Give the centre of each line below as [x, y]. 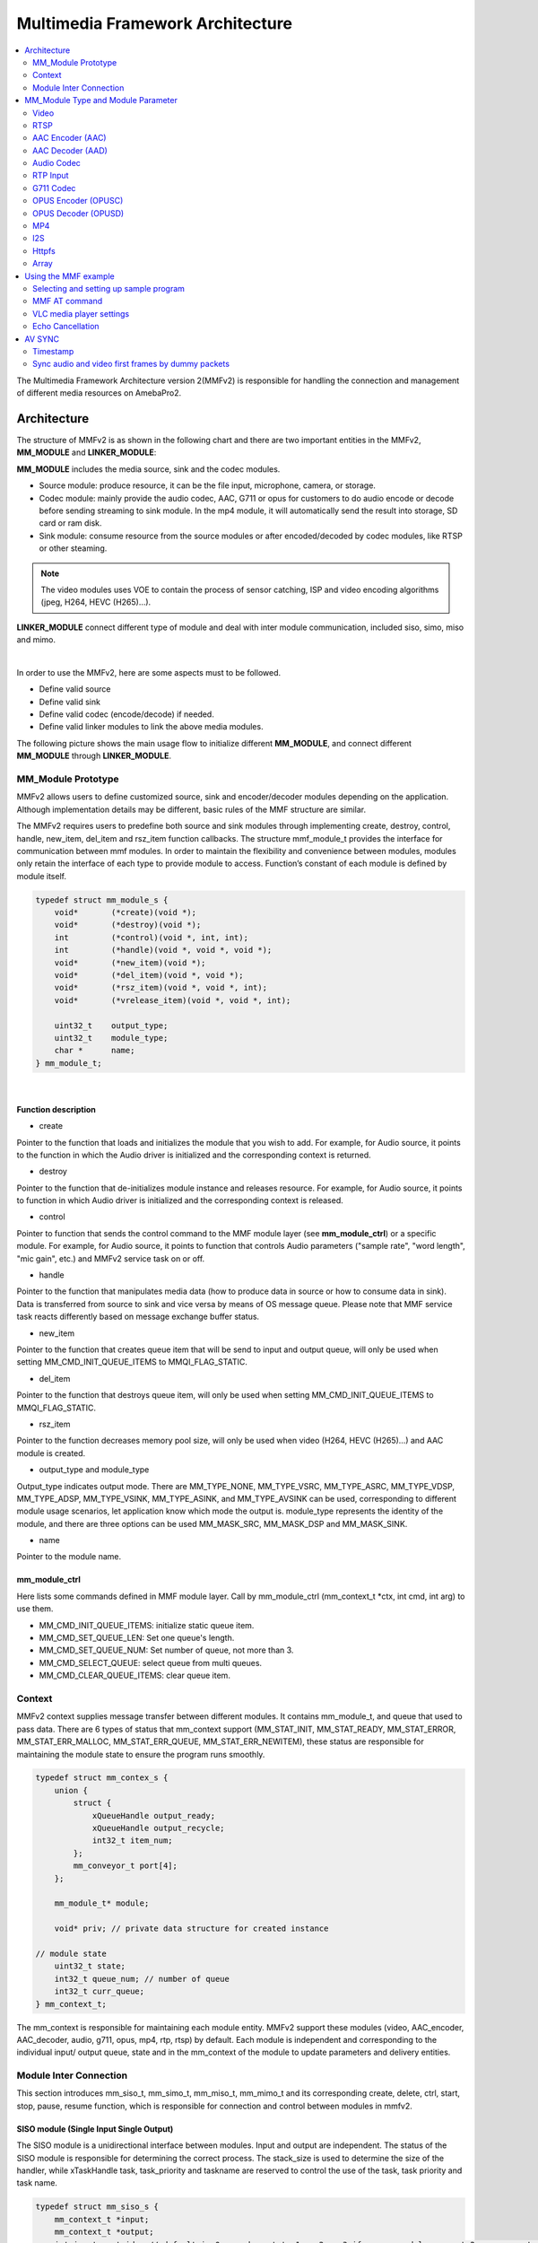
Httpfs [44, 250]
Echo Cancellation [66, 327]
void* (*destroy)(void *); [128, 925]
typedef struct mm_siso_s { [97, 2207]
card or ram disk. [70, 523]
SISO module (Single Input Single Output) [95, 2129]
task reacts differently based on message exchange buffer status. [138, 1317]
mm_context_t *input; [102, 2219]
